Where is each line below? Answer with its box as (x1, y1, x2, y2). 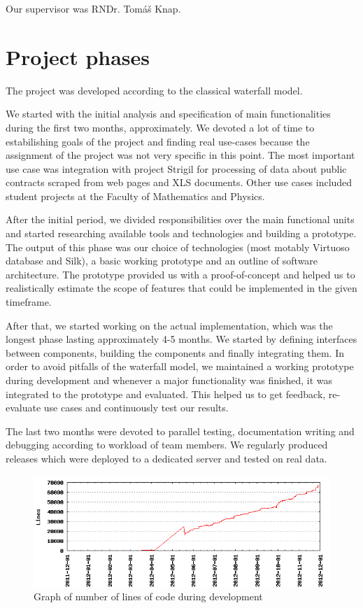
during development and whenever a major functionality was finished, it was (6, 373, 333, 387)
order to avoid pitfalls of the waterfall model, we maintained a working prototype (6, 359, 354, 374)
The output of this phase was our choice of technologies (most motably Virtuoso (6, 239, 350, 254)
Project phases (6, 42, 150, 71)
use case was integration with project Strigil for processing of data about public (6, 161, 347, 176)
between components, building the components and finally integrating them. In (6, 345, 345, 360)
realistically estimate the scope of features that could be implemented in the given (6, 281, 357, 295)
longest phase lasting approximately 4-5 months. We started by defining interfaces (6, 332, 357, 346)
